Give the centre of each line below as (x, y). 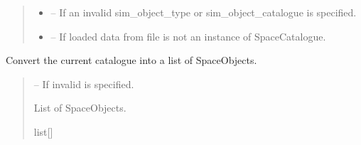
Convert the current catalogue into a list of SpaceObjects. (131, 60)
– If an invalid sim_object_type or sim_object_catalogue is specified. (204, 12)
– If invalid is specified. (84, 84)
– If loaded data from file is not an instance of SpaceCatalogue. (188, 36)
